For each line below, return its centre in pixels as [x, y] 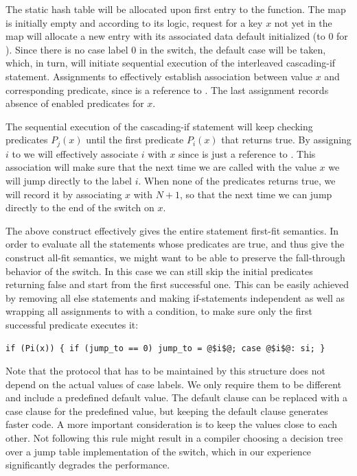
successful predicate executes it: [72, 324]
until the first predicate [135, 140]
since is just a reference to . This [247, 153]
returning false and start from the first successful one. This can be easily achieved [177, 284]
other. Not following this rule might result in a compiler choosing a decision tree [174, 438]
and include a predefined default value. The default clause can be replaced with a [176, 397]
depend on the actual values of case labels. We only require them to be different [174, 384]
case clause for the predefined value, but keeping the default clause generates [167, 410]
